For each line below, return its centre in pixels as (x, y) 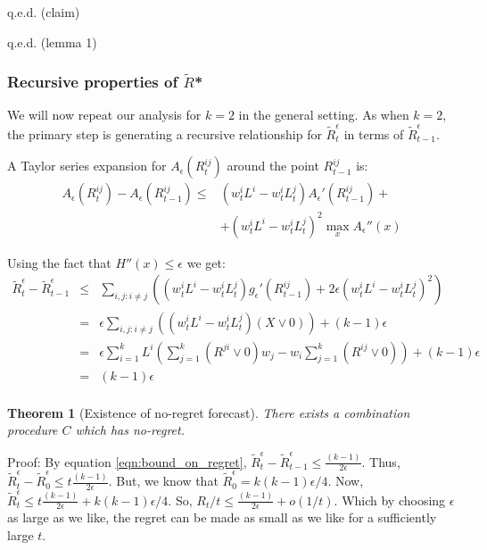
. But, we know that (163, 481)
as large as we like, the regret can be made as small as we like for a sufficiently (222, 517)
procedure (33, 430)
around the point (273, 166)
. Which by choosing (390, 500)
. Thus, (381, 461)
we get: (206, 262)
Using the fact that (59, 262)
